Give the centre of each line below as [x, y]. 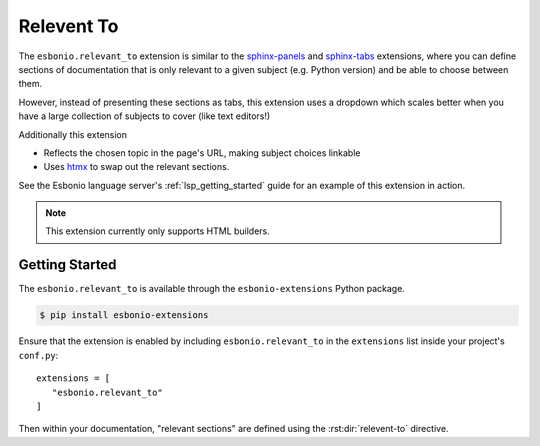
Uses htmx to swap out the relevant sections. [136, 167]
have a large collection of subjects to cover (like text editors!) [144, 116]
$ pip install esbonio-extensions [124, 315]
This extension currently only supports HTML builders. [157, 231]
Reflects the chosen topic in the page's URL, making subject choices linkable [202, 152]
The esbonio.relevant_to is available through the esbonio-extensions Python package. [211, 289]
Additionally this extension [73, 134]
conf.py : [38, 355]
